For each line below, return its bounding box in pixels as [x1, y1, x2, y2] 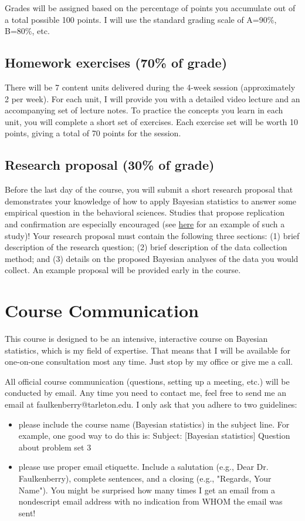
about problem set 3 [18, 441, 91, 453]
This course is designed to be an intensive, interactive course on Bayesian [5, 332, 268, 345]
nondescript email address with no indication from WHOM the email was [18, 495, 283, 507]
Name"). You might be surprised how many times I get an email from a [18, 483, 276, 496]
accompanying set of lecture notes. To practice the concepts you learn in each [5, 104, 283, 116]
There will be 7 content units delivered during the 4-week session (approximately [5, 80, 296, 93]
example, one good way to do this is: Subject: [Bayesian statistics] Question [18, 429, 290, 442]
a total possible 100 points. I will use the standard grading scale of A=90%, [5, 13, 277, 25]
